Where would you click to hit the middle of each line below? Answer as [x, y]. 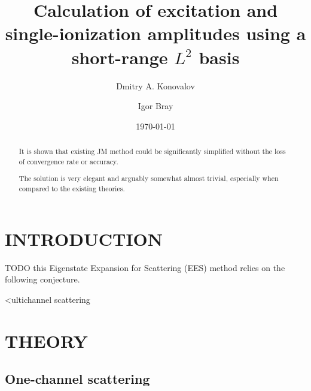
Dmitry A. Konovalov [155, 85]
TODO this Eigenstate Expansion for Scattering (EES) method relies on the [145, 267]
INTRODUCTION [84, 238]
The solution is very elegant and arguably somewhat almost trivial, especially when [149, 178]
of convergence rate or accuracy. [68, 161]
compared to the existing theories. [72, 188]
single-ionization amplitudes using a [155, 33]
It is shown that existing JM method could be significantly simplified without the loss [152, 151]
